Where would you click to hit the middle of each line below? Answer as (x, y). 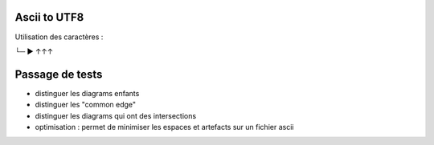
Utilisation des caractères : (59, 37)
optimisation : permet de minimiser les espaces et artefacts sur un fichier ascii (164, 127)
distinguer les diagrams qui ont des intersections (116, 115)
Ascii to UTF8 (49, 17)
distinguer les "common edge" (86, 105)
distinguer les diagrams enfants (87, 93)
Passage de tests (59, 74)
